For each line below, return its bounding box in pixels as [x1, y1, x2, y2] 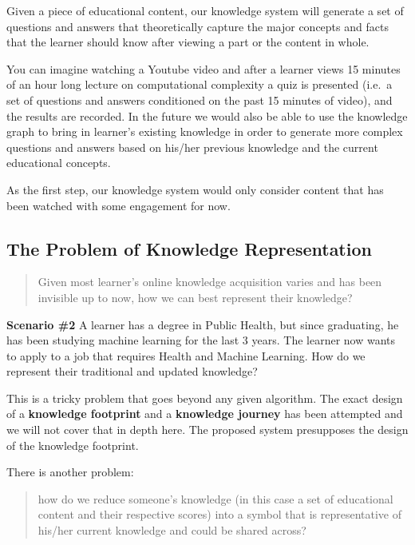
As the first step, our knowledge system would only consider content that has [6, 181, 384, 197]
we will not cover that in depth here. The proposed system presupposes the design [6, 421, 409, 438]
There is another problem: [6, 463, 134, 480]
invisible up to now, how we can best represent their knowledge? [38, 288, 353, 305]
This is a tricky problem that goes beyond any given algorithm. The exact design [6, 389, 403, 406]
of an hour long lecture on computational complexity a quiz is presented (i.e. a [6, 76, 393, 93]
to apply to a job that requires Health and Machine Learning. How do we [6, 347, 366, 364]
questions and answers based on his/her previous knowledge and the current [6, 138, 378, 155]
